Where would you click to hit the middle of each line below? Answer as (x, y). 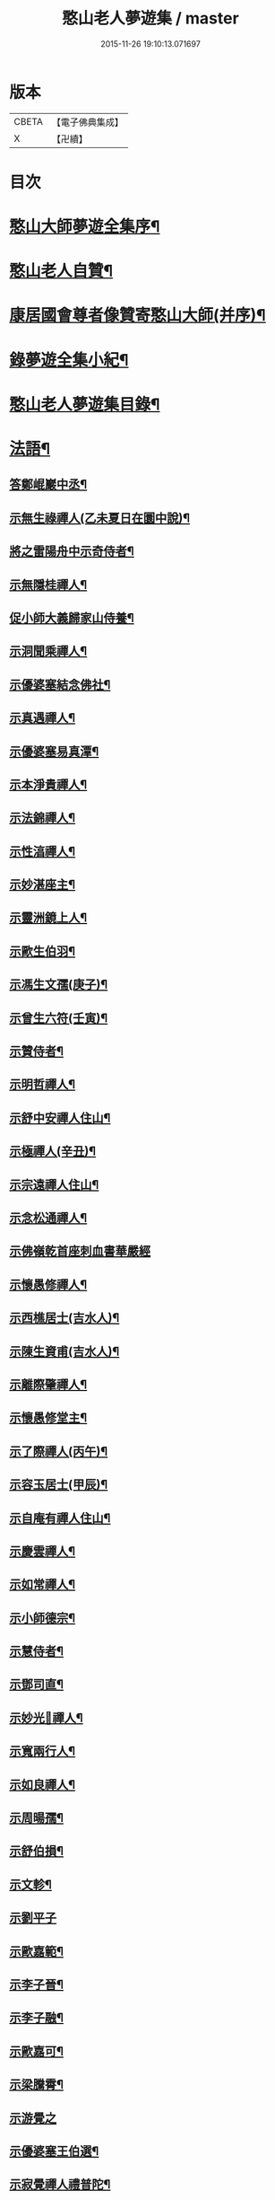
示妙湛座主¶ (43, 885)
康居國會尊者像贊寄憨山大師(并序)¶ (137, 316)
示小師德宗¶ (43, 1618)
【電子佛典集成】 (87, 122)
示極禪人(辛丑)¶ (53, 1152)
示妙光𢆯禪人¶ (46, 1717)
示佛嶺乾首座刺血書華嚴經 (80, 1251)
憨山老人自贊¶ (61, 271)
